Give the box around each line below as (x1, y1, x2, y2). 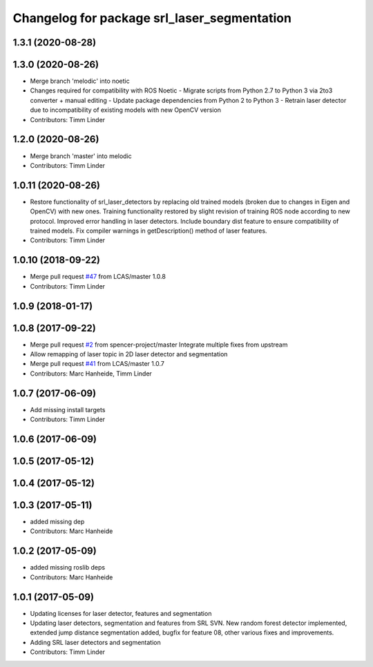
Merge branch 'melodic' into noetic (30, 77, 131, 86)
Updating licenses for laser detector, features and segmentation (30, 609, 212, 617)
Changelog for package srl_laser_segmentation (12, 10, 291, 26)
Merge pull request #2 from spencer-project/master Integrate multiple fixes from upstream (30, 340, 288, 349)
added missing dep (30, 518, 85, 526)
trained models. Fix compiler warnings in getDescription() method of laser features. (30, 226, 267, 235)
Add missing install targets (30, 405, 106, 414)
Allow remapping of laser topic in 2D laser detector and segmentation (30, 350, 228, 358)
